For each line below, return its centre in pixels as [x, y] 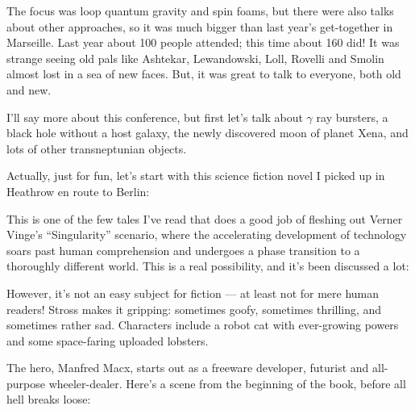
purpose [26, 383]
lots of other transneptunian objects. [97, 148]
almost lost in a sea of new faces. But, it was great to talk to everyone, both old [204, 74]
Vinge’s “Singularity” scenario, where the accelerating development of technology [207, 234]
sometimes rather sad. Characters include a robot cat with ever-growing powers [203, 325]
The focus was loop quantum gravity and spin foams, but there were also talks [200, 10]
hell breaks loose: [49, 399]
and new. [29, 89]
